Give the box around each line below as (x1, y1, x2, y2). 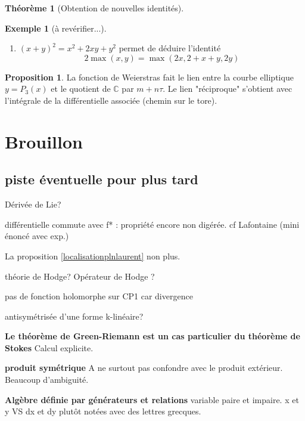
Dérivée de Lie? (5, 198, 61, 210)
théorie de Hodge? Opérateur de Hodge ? (5, 270, 155, 282)
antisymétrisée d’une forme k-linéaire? (5, 309, 144, 322)
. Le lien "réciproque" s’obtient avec (163, 82, 292, 95)
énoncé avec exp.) (5, 230, 69, 242)
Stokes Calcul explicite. (5, 341, 94, 354)
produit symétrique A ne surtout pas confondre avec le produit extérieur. (5, 361, 283, 374)
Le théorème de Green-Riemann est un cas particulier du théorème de (5, 330, 300, 342)
